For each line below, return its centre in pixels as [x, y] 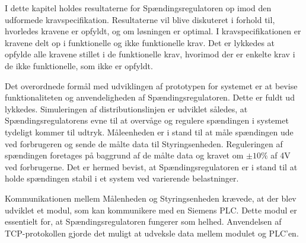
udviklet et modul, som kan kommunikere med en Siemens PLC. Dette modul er [151, 210]
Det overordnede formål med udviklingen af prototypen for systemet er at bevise [151, 85]
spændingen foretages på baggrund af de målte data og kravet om [124, 155]
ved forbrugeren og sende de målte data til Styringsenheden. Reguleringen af [144, 143]
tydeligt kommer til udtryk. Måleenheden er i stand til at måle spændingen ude [149, 132]
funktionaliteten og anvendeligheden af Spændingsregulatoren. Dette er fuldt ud [150, 97]
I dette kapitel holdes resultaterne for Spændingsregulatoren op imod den [138, 8]
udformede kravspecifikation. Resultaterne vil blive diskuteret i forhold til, [140, 19]
